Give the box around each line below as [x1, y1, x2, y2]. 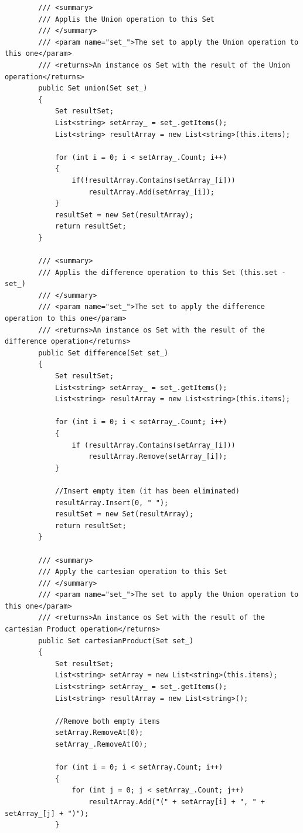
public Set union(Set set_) [38, 84, 148, 93]
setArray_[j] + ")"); [5, 809, 89, 818]
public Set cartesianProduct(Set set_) [38, 636, 194, 645]
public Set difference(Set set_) [38, 348, 169, 357]
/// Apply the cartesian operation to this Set [38, 567, 227, 576]
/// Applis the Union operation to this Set [38, 15, 215, 23]
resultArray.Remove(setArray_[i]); [88, 452, 227, 461]
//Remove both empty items [55, 717, 160, 725]
